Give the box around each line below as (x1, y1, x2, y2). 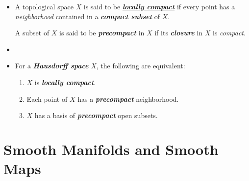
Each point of (26, 93, 68, 104)
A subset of (15, 28, 50, 38)
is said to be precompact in (59, 28, 145, 38)
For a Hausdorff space (15, 60, 89, 71)
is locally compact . (34, 77, 96, 87)
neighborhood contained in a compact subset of (15, 11, 160, 21)
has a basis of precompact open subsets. (34, 110, 158, 121)
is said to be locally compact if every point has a (83, 1, 235, 11)
